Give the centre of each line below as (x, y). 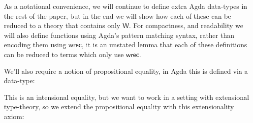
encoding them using (35, 45)
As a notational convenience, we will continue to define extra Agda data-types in (126, 6)
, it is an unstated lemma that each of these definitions (164, 45)
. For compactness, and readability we (186, 25)
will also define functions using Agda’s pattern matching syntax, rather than (119, 35)
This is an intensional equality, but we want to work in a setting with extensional (126, 97)
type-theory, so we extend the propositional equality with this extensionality (119, 107)
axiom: (14, 116)
